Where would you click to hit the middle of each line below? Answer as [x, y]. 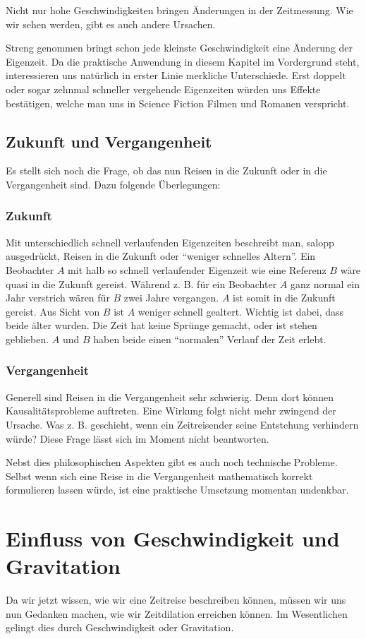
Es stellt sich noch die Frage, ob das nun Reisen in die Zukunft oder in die [166, 171]
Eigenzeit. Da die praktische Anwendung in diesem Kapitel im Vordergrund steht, [183, 61]
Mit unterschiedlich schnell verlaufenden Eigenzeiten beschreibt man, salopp [170, 242]
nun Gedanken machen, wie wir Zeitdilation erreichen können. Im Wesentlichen [177, 613]
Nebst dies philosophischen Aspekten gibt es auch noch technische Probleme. [172, 462]
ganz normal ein [325, 283]
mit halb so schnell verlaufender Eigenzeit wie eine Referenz [197, 269]
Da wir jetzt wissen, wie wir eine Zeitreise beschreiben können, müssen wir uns [176, 600]
